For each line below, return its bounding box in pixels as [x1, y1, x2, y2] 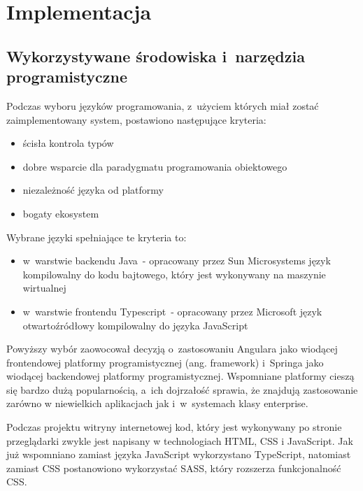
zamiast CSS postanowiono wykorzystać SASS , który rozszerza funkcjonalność [6, 460, 341, 475]
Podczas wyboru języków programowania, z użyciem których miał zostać [6, 98, 319, 113]
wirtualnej [22, 280, 66, 295]
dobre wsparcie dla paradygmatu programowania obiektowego [22, 159, 287, 173]
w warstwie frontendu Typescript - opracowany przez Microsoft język [22, 304, 322, 318]
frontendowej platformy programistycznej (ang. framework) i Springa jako [6, 355, 324, 369]
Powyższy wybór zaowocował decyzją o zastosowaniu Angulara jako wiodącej [6, 341, 338, 356]
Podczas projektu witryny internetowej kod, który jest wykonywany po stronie [6, 420, 342, 434]
